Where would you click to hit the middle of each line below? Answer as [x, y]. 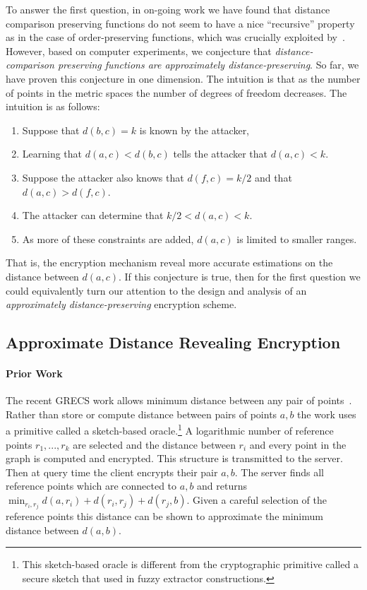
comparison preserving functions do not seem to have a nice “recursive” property [180, 23]
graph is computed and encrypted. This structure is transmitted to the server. [174, 458]
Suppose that [51, 130]
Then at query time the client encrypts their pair [112, 472]
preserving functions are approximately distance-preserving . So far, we [208, 65]
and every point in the [298, 444]
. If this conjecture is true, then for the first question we [240, 276]
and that [273, 177]
